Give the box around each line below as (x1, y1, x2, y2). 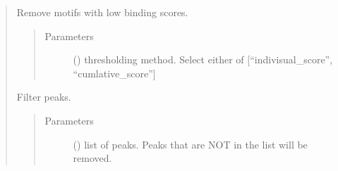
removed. (73, 151, 112, 165)
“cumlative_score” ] (73, 65, 156, 80)
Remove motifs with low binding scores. (16, 5, 188, 19)
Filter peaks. (16, 89, 71, 104)
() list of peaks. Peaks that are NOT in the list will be (73, 137, 308, 151)
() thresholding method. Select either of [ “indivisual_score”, (73, 52, 333, 67)
